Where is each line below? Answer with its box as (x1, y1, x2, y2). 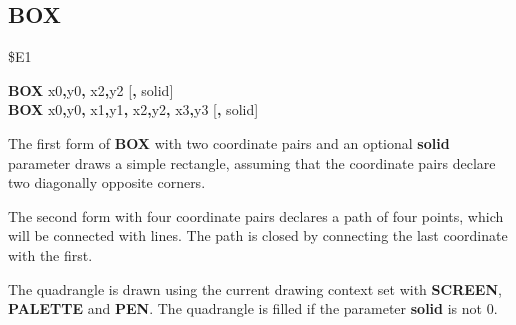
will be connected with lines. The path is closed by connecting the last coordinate (8, 225, 508, 246)
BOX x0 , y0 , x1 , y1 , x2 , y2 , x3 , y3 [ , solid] (8, 99, 259, 120)
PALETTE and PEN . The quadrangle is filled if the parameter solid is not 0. (8, 298, 498, 319)
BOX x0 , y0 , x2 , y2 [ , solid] (8, 79, 174, 100)
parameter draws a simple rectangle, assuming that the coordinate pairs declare (8, 152, 496, 173)
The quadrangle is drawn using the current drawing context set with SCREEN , (8, 278, 502, 299)
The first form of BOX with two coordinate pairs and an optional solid (8, 132, 450, 153)
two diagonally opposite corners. (8, 172, 206, 193)
